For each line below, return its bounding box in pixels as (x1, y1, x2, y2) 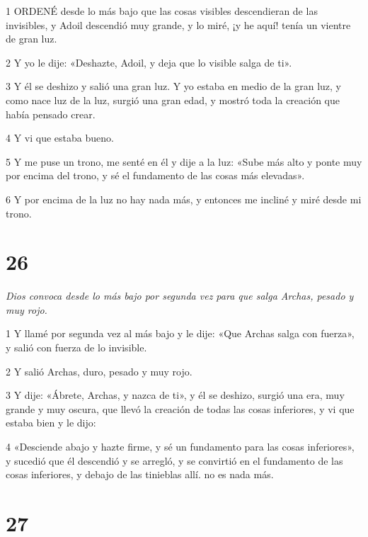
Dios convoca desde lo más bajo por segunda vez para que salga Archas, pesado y (6, 288, 354, 303)
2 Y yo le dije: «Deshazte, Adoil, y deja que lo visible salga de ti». (6, 55, 292, 69)
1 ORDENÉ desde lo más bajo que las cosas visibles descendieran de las (6, 4, 318, 18)
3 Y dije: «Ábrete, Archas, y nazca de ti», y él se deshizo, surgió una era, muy (6, 388, 345, 402)
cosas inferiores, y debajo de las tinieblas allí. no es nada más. (6, 467, 274, 482)
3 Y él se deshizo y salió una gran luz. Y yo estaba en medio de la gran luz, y (6, 79, 341, 94)
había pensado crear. (6, 106, 96, 121)
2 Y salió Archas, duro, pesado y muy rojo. (6, 363, 192, 378)
